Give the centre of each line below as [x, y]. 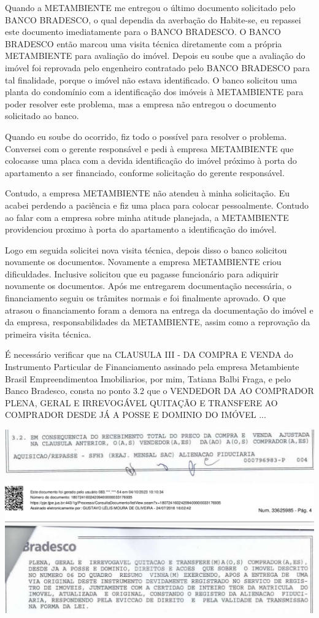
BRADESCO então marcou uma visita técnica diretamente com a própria [144, 43]
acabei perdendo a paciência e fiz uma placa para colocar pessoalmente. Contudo [157, 205]
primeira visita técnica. [48, 334]
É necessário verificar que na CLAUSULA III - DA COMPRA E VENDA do [149, 354]
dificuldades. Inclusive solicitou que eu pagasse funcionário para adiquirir [142, 273]
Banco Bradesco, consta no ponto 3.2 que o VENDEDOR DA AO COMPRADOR [159, 391]
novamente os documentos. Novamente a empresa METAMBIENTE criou [143, 262]
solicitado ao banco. [42, 116]
